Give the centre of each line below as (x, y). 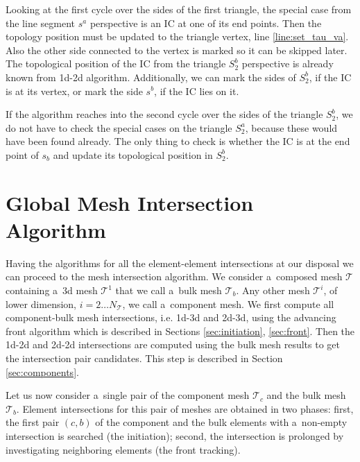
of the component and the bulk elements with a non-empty (221, 422)
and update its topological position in (133, 154)
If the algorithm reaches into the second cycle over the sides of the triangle (164, 114)
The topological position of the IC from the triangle (116, 63)
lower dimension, (41, 303)
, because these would (291, 127)
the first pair (33, 422)
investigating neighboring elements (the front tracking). (123, 449)
